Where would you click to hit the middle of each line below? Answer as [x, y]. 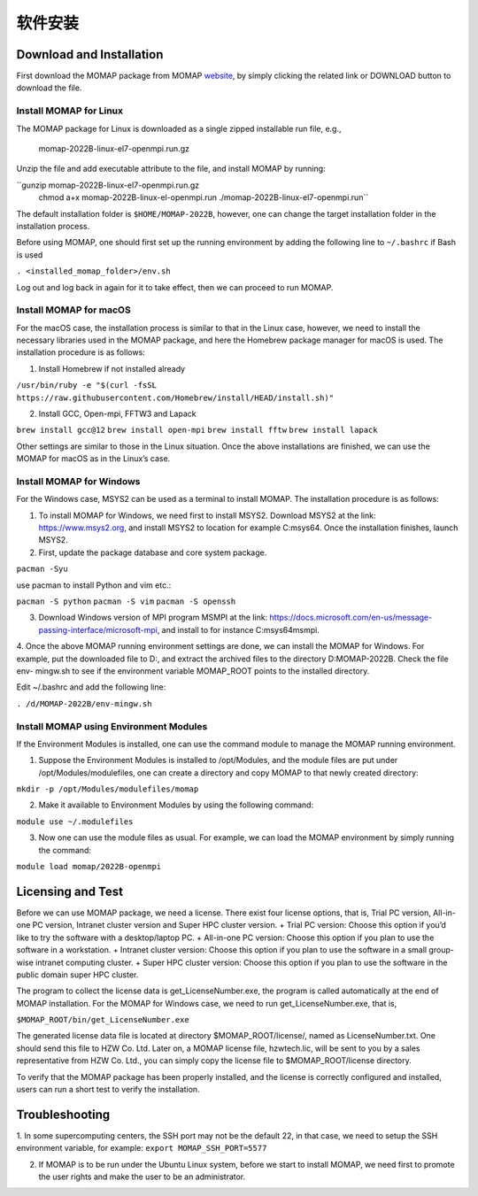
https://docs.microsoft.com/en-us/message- [351, 617]
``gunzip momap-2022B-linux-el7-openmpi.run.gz [108, 185]
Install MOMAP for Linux [70, 111]
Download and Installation [90, 54]
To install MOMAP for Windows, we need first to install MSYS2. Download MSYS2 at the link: [207, 515]
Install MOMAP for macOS [74, 310]
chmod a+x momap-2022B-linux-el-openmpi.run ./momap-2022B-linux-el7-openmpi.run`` [204, 197]
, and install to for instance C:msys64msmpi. [239, 629]
